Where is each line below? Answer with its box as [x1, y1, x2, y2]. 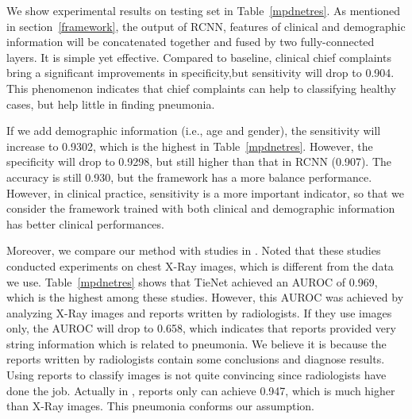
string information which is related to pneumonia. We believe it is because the [6, 335, 387, 352]
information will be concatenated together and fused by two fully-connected [6, 33, 375, 50]
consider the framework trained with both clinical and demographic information [6, 200, 395, 217]
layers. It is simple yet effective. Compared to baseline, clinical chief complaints [6, 48, 391, 65]
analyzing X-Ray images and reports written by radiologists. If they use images [6, 304, 392, 321]
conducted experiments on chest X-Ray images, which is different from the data [6, 257, 394, 274]
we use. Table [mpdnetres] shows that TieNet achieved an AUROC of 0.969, [6, 273, 378, 290]
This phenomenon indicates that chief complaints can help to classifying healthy [6, 79, 396, 96]
